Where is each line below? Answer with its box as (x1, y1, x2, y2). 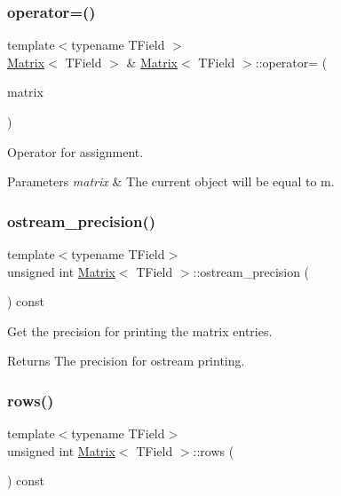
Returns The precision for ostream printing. (7, 351, 245, 370)
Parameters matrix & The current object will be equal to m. (7, 172, 335, 191)
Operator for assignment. (7, 142, 144, 161)
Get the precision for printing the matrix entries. (7, 321, 273, 340)
